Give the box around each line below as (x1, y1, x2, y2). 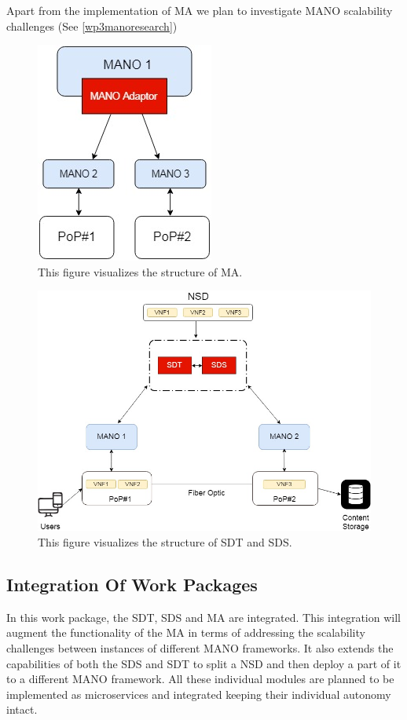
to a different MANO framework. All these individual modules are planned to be (6, 671, 394, 687)
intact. (6, 701, 38, 718)
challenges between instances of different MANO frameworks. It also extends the (6, 640, 394, 656)
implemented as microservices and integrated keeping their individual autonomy (6, 685, 391, 702)
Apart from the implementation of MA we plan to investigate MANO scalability (6, 2, 393, 18)
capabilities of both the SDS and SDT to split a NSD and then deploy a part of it (6, 655, 401, 671)
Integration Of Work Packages (6, 572, 258, 597)
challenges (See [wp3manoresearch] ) (6, 17, 178, 34)
